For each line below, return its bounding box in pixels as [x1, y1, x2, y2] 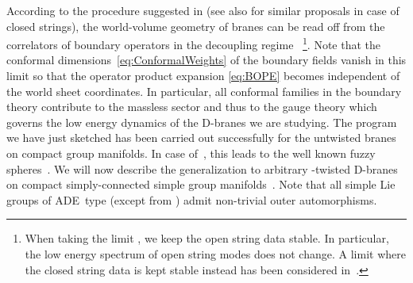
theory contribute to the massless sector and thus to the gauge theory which [6, 98, 377, 115]
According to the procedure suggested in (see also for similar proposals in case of [6, 2, 399, 18]
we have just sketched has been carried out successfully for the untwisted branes [6, 129, 396, 146]
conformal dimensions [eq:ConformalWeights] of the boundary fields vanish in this [6, 52, 407, 68]
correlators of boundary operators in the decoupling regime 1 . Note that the [6, 34, 381, 52]
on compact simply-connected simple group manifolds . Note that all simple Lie [6, 176, 396, 193]
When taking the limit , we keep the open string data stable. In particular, [25, 230, 389, 247]
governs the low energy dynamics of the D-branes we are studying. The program [6, 113, 397, 130]
